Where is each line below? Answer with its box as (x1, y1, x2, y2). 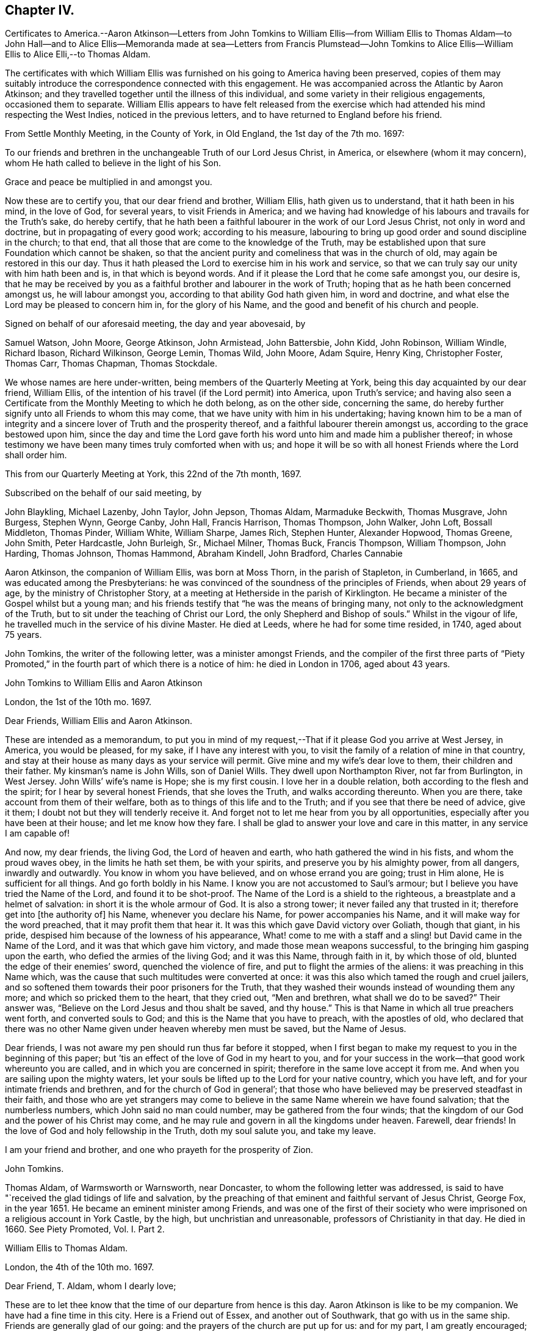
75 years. (5, 629, 42, 640)
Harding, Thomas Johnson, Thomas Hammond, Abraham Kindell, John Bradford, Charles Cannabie (5, 548, 403, 559)
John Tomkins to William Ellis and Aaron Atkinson (5, 678, 203, 689)
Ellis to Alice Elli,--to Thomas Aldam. (5, 49, 151, 60)
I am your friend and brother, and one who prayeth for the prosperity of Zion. (5, 1144, 314, 1155)
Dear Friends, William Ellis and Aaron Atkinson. (5, 715, 193, 726)
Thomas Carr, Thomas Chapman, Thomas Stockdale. (5, 358, 217, 369)
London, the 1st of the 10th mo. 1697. (5, 697, 151, 708)
